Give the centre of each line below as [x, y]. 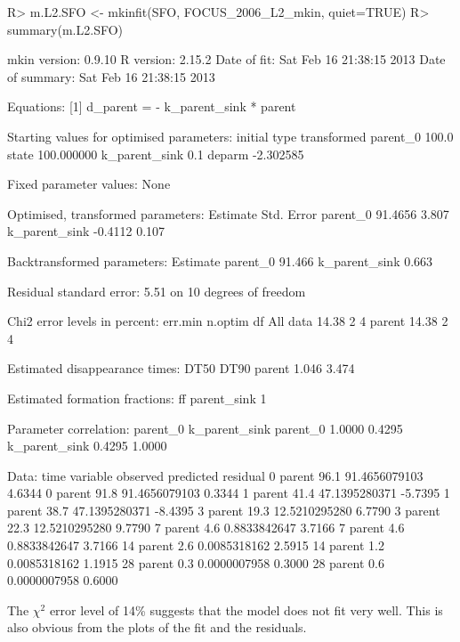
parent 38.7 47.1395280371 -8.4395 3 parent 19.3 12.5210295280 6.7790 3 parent [224, 510]
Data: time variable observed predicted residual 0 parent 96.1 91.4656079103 [215, 475]
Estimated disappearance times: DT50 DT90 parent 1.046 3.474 [181, 368]
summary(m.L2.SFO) [65, 29]
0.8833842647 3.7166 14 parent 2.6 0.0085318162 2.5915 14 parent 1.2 [196, 545]
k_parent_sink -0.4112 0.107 [86, 231]
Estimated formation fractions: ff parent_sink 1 [137, 398]
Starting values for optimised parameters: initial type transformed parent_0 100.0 [230, 136]
